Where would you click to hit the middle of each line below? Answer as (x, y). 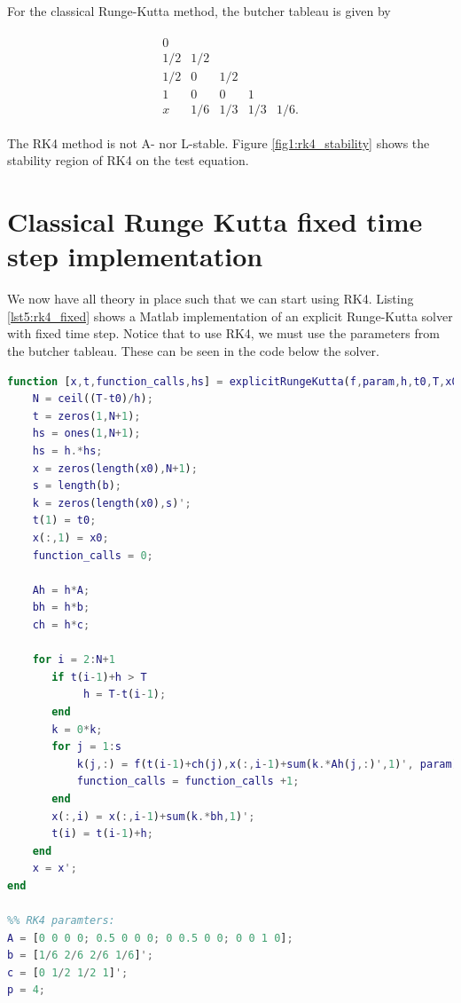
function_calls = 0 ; (93, 555)
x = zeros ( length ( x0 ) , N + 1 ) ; (115, 468)
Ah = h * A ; (61, 590)
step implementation (135, 256)
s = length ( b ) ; (77, 486)
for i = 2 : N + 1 (74, 660)
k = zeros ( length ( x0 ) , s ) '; (112, 503)
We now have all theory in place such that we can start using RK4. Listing (211, 299)
